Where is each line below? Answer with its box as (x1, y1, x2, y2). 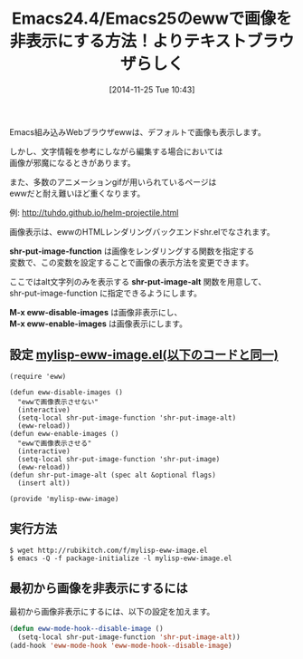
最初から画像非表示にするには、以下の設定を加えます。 (9, 606, 215, 617)
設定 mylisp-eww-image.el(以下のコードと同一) (9, 347, 279, 363)
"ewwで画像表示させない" (17, 397, 99, 406)
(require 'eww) (9, 372, 67, 381)
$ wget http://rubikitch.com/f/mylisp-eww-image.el (9, 546, 208, 555)
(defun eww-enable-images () (9, 429, 119, 438)
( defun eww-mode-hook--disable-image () (9, 625, 165, 634)
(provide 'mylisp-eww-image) (9, 494, 119, 503)
